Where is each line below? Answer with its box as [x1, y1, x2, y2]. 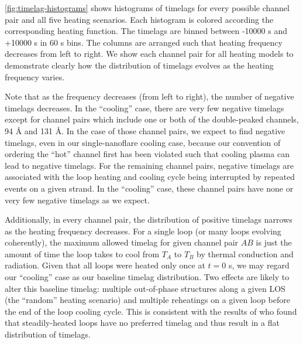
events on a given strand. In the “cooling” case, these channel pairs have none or [5, 182, 294, 194]
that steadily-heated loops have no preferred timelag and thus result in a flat [5, 316, 280, 329]
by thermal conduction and [197, 247, 294, 260]
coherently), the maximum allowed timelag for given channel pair [5, 236, 239, 248]
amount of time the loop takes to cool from [5, 247, 160, 260]
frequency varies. [5, 70, 65, 83]
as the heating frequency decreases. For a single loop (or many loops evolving [5, 224, 281, 237]
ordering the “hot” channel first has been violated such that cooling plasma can [5, 148, 290, 160]
